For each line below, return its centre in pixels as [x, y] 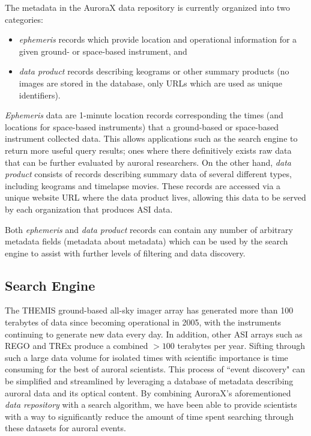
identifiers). [40, 95]
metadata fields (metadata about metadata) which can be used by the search [146, 241]
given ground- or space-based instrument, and [103, 51]
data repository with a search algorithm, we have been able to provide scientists [151, 404]
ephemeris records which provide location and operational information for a [158, 39]
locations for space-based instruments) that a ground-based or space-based [142, 126]
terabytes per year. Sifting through [241, 346]
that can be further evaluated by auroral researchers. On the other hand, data [148, 162]
